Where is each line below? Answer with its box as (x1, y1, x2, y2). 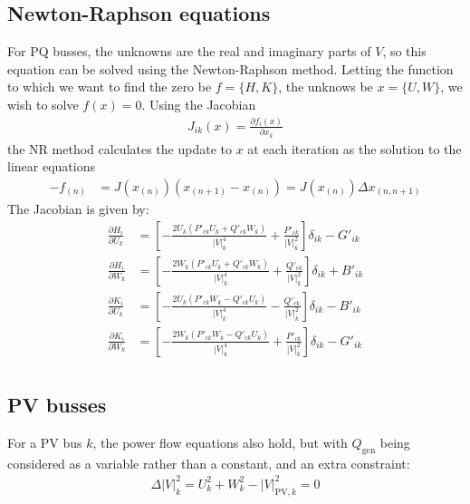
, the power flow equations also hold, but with (92, 432, 348, 451)
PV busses (7, 391, 107, 419)
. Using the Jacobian (141, 94, 256, 113)
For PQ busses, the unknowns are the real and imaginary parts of (7, 42, 371, 61)
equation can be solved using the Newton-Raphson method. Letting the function (7, 59, 454, 78)
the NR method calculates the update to (7, 139, 232, 158)
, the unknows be (278, 77, 373, 96)
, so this (382, 42, 427, 61)
